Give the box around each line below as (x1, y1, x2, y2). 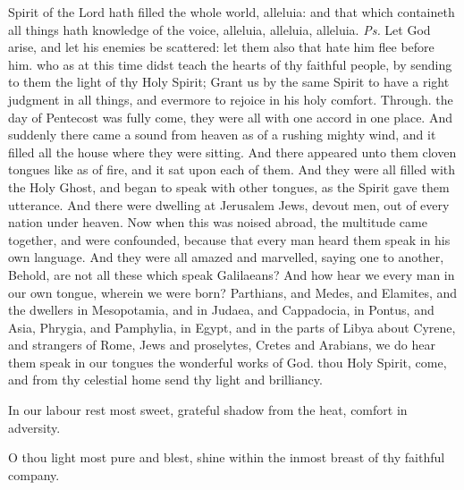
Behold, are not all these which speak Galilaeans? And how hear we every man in (8, 265, 455, 283)
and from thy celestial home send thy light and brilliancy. (8, 370, 323, 389)
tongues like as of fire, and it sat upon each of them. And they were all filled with (8, 160, 456, 179)
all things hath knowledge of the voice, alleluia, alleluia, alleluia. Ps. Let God (8, 20, 431, 38)
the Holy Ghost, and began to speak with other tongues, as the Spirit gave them (8, 177, 450, 196)
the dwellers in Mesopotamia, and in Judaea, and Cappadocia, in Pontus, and (8, 300, 434, 319)
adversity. (8, 418, 61, 436)
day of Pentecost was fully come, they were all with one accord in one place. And (8, 107, 452, 126)
